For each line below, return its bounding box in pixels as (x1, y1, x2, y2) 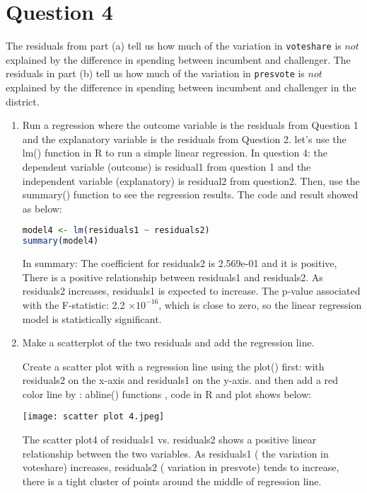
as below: (22, 200, 62, 215)
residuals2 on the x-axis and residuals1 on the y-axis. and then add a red (22, 373, 339, 387)
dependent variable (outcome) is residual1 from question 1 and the (22, 159, 311, 174)
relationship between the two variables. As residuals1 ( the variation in (22, 446, 329, 460)
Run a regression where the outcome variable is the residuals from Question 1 (22, 118, 359, 132)
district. (6, 93, 40, 108)
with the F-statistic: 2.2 (22, 297, 125, 312)
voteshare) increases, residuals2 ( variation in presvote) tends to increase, (22, 460, 339, 475)
